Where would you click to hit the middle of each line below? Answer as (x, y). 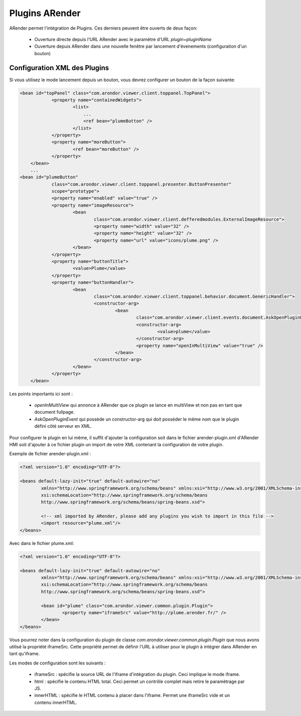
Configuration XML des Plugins (59, 68)
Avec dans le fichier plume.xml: (42, 543)
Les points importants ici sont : (41, 394)
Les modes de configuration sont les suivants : (57, 663)
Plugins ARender (45, 13)
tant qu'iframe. (25, 654)
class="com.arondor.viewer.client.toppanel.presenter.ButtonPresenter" (141, 184)
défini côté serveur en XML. (63, 426)
